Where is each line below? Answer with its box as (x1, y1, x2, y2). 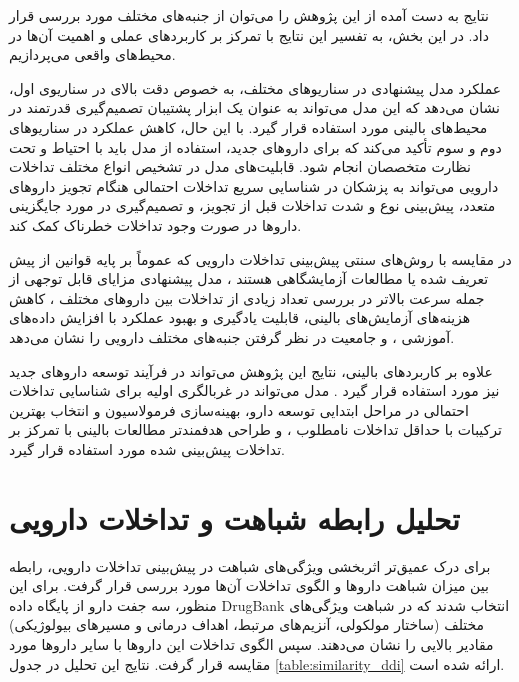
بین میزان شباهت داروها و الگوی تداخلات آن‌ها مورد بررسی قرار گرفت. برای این (9, 575, 489, 596)
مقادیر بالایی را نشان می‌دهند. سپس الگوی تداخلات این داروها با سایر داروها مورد (9, 633, 494, 654)
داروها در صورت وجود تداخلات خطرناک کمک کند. (9, 214, 302, 235)
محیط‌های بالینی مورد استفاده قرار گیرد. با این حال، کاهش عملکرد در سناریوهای (9, 116, 488, 137)
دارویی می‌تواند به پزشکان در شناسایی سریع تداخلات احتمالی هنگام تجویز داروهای (9, 175, 499, 196)
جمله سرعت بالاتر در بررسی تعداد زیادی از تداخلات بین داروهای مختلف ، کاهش (9, 287, 485, 308)
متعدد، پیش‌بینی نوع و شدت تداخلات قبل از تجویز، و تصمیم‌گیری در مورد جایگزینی (9, 195, 496, 216)
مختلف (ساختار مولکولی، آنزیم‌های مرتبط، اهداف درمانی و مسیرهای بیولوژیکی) (9, 614, 485, 635)
